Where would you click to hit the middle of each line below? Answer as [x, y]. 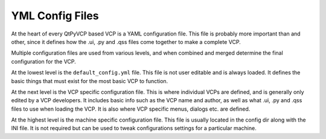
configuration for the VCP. [44, 61]
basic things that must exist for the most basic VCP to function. [90, 81]
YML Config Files [55, 16]
